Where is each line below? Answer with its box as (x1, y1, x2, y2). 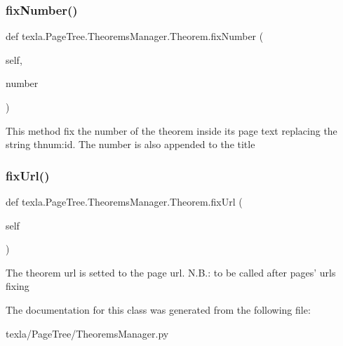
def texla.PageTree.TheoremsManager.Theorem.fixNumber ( (6, 29, 264, 44)
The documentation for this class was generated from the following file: (6, 302, 311, 317)
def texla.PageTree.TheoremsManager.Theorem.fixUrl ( (6, 194, 243, 208)
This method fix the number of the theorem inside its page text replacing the (6, 123, 337, 138)
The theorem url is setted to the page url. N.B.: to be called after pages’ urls (6, 265, 336, 279)
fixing (6, 279, 29, 293)
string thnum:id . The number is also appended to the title (6, 137, 255, 152)
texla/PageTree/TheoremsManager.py (6, 326, 169, 340)
